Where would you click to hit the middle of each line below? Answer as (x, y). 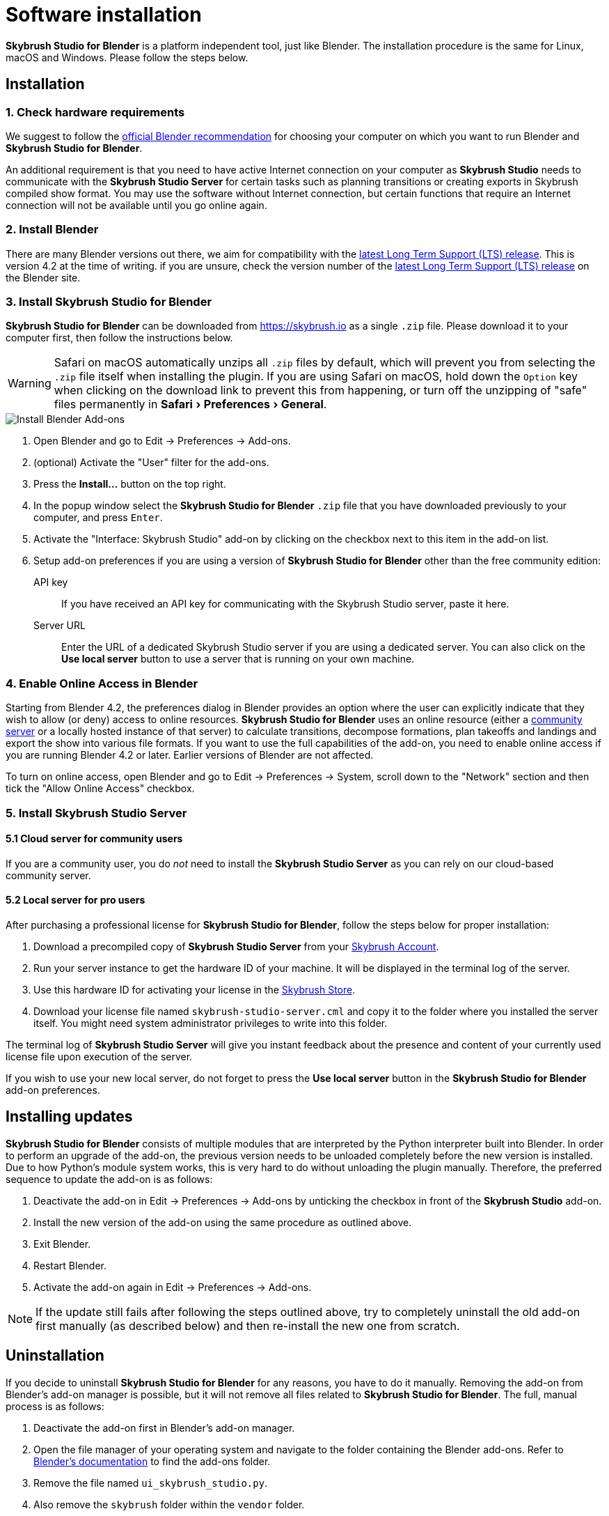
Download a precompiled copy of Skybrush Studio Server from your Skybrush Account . (236, 947)
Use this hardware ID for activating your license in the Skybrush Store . (195, 990)
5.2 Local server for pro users (76, 900)
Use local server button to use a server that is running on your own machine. (238, 659)
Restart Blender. (70, 1265)
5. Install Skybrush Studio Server (96, 813)
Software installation (104, 15)
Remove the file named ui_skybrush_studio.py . (151, 1483)
